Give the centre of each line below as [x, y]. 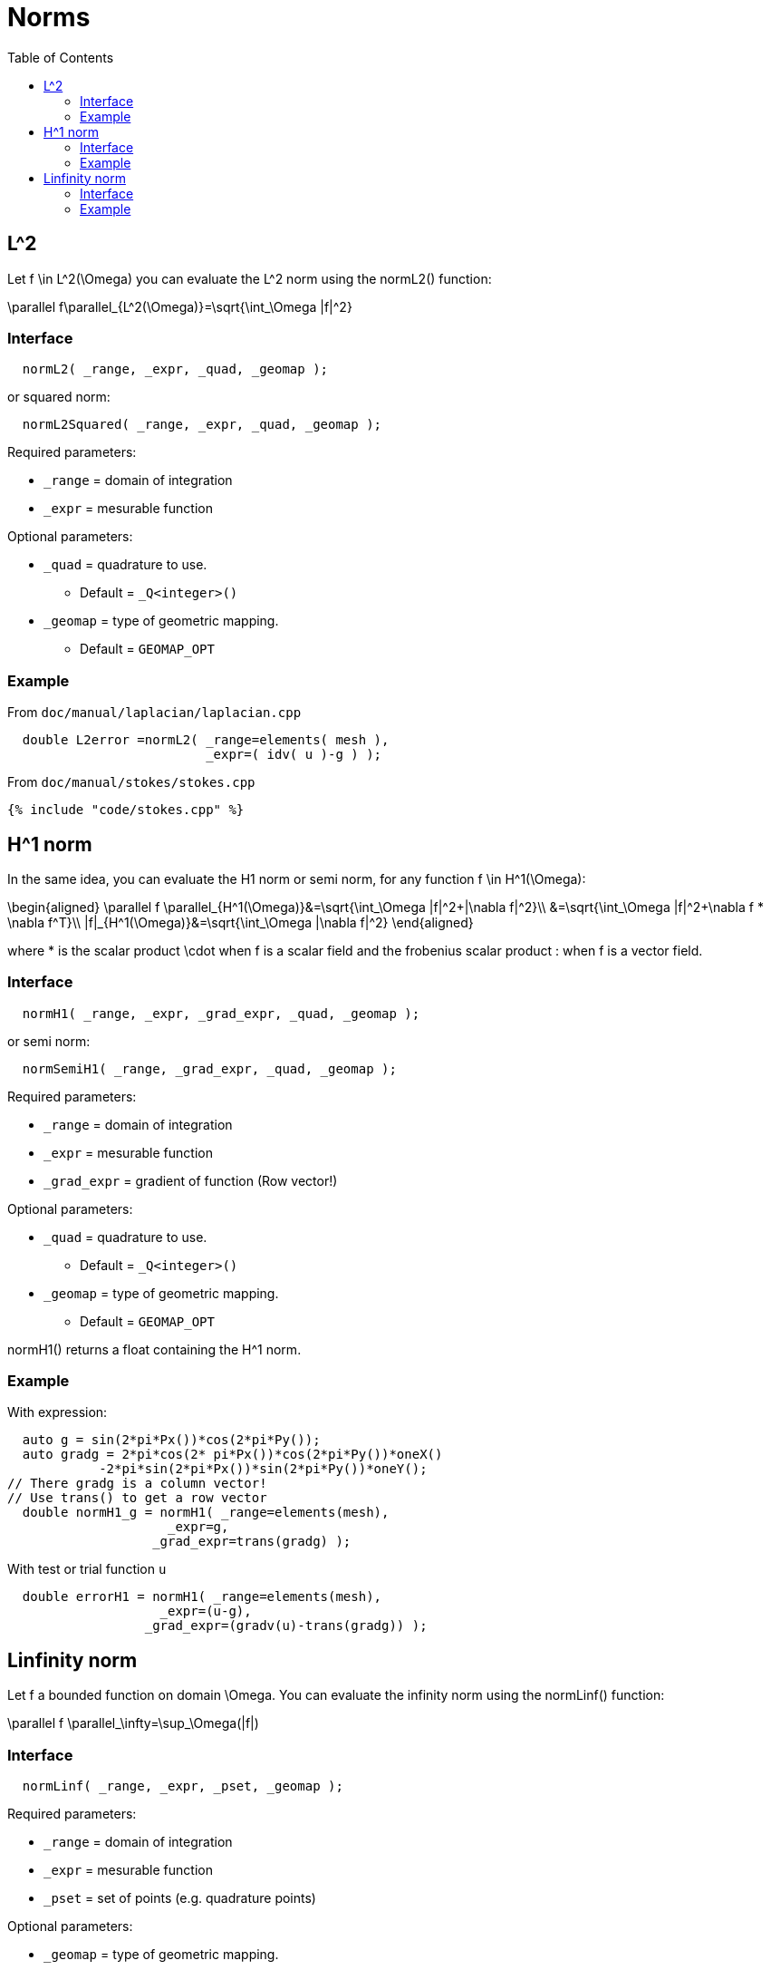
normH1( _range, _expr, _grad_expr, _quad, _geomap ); [221, 1013]
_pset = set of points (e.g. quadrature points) [180, 1898]
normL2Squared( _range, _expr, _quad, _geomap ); [202, 425]
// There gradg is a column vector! [137, 1484]
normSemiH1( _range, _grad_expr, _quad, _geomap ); [209, 1068]
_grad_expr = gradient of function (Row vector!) [191, 1180]
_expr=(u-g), [206, 1611]
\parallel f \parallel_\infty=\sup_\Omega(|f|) [133, 1723]
